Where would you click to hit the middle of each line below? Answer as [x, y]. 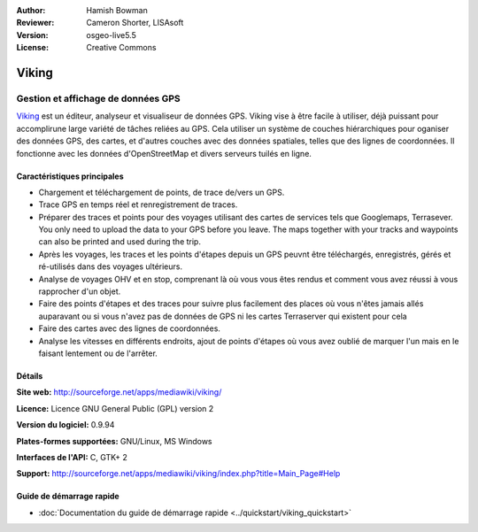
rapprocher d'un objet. [80, 291]
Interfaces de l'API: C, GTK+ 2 [72, 457]
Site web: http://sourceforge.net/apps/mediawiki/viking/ [119, 392]
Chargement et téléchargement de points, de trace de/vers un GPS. [162, 192]
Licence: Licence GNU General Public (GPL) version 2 [115, 408]
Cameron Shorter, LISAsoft [135, 23]
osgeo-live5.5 [111, 35]
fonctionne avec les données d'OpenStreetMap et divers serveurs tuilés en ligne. [164, 153]
